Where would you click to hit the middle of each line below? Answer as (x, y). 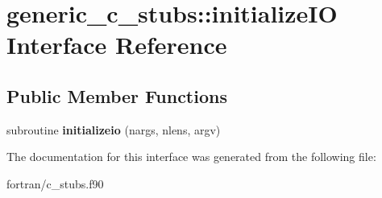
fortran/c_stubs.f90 (55, 183)
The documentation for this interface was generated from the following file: (191, 157)
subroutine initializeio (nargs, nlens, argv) (114, 129)
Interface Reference (117, 45)
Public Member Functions (117, 95)
